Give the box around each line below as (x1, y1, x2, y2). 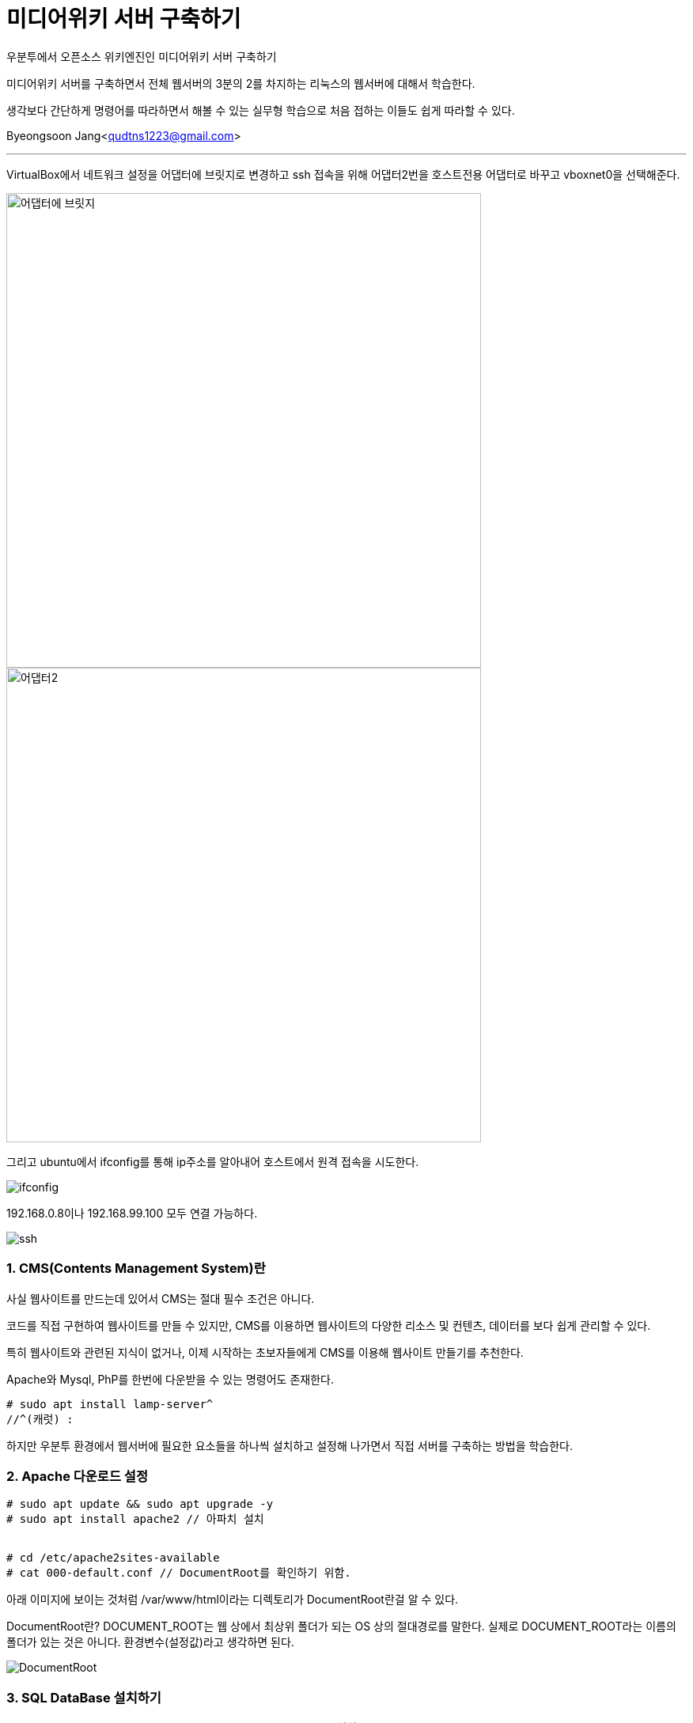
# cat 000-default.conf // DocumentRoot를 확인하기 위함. (6, 1566, 351, 1580)
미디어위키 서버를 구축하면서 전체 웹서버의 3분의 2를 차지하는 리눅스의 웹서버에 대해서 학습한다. (6, 76, 475, 90)
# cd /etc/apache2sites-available (6, 1551, 220, 1565)
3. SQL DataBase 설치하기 (6, 1689, 161, 1706)
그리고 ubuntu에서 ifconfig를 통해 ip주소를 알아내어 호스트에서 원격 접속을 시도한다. (6, 1154, 419, 1168)
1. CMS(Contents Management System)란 (6, 1260, 266, 1277)
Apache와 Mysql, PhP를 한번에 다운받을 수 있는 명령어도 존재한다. (6, 1372, 334, 1386)
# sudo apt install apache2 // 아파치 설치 (6, 1513, 264, 1526)
